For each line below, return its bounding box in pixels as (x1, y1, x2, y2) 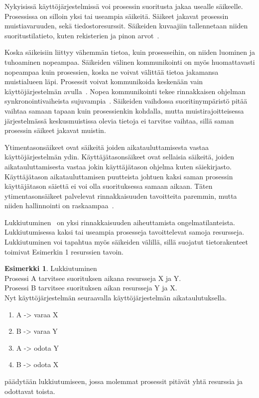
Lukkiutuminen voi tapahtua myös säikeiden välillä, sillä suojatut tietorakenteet (4, 237, 249, 247)
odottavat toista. (4, 386, 55, 396)
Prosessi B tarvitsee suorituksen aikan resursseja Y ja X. (4, 282, 177, 293)
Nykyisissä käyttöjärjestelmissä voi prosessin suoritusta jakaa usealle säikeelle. (4, 1, 243, 11)
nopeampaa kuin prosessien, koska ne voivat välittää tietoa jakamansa (4, 66, 219, 77)
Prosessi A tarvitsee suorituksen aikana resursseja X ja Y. (4, 272, 181, 283)
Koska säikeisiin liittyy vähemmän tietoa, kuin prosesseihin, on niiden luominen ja (4, 47, 255, 57)
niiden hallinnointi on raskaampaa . (4, 200, 114, 211)
